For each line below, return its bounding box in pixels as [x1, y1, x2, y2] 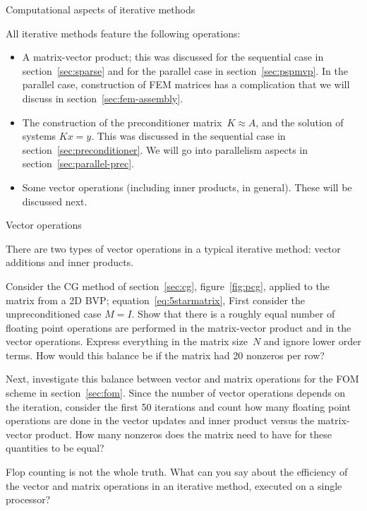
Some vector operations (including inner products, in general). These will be [22, 179, 352, 194]
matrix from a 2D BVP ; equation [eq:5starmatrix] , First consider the [6, 292, 306, 307]
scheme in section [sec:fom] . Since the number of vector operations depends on [6, 385, 346, 400]
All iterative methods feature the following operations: [6, 25, 241, 40]
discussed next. [22, 193, 88, 208]
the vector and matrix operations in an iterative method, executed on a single [6, 478, 342, 493]
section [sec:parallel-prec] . [22, 156, 134, 171]
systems [22, 128, 56, 143]
